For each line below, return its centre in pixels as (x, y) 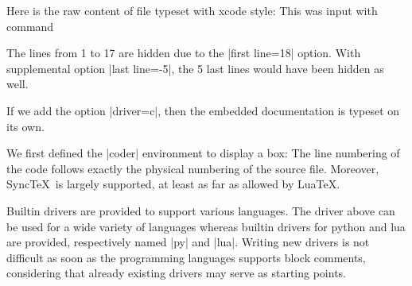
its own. (25, 126)
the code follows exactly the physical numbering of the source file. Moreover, (193, 168)
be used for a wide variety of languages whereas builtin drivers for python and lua (206, 226)
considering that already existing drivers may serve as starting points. (176, 273)
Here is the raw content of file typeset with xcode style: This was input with (192, 10)
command (30, 26)
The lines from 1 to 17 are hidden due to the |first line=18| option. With (184, 53)
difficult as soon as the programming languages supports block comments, (186, 257)
